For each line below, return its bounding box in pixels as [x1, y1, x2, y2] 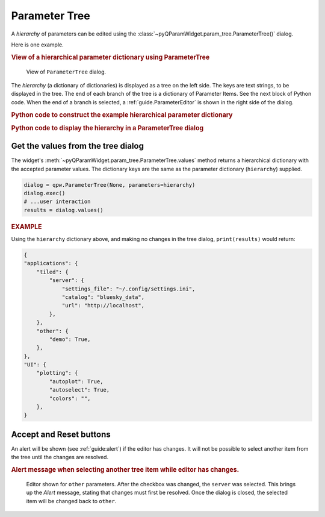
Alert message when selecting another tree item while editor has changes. [11, 466, 240, 474]
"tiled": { [36, 268, 69, 275]
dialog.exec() [23, 190, 66, 196]
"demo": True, [49, 336, 91, 343]
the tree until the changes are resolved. [11, 454, 108, 461]
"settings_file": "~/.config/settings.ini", [61, 285, 196, 292]
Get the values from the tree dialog [11, 141, 144, 151]
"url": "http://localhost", [61, 302, 144, 309]
